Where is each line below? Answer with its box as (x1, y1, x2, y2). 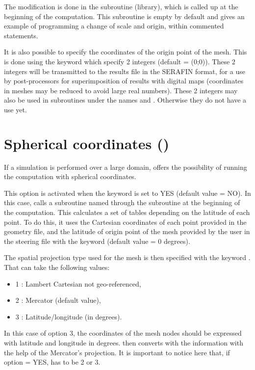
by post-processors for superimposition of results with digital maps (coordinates (4, 76, 244, 86)
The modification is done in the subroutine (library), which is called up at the (4, 1, 238, 11)
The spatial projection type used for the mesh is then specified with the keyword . (4, 252, 251, 263)
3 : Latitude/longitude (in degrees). (15, 311, 122, 321)
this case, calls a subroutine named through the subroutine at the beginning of (4, 197, 240, 208)
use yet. (4, 104, 27, 114)
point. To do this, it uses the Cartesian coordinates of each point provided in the (4, 216, 247, 227)
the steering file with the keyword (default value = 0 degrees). (4, 236, 190, 246)
